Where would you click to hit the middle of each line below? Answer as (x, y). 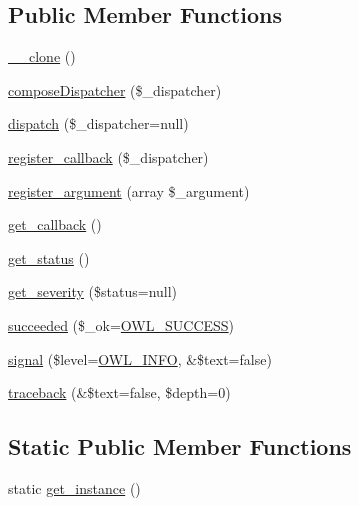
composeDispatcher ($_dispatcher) (115, 89)
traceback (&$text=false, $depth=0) (119, 392)
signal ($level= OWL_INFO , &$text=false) (140, 358)
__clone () (42, 56)
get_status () (49, 257)
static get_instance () (74, 487)
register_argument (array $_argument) (129, 190)
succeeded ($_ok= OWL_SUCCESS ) (121, 324)
